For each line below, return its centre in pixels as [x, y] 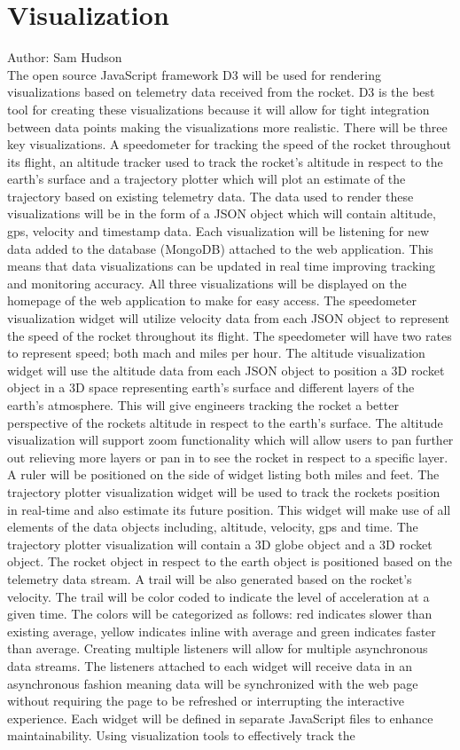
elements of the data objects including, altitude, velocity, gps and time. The [213, 527]
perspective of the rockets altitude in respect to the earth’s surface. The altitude [225, 422]
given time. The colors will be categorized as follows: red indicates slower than [220, 614]
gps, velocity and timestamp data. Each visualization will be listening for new [218, 231]
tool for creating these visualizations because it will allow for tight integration [218, 109]
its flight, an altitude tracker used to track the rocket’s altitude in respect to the [225, 161]
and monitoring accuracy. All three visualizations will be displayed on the [207, 283]
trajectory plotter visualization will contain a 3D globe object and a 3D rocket [220, 544]
